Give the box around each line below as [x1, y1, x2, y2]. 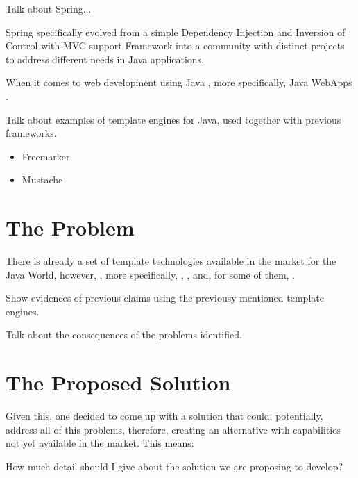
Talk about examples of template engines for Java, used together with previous [6, 112, 341, 126]
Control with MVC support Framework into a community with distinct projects [6, 38, 345, 53]
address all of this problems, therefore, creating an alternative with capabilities [6, 422, 341, 436]
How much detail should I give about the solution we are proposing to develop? [6, 459, 343, 473]
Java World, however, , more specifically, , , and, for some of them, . [6, 267, 295, 281]
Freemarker [22, 149, 70, 163]
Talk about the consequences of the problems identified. [6, 327, 242, 342]
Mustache [22, 172, 63, 187]
